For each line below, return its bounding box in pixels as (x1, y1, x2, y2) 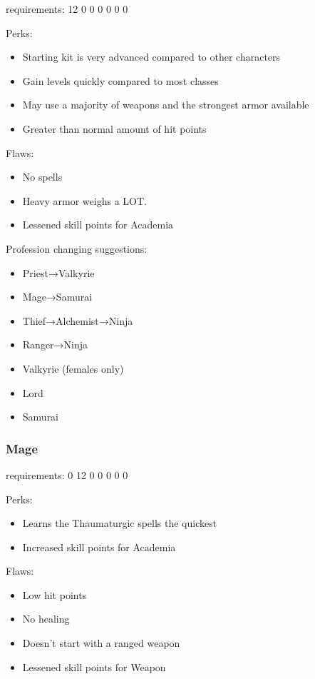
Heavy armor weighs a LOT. (22, 193, 147, 208)
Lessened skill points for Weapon (22, 659, 166, 674)
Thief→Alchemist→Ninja (22, 313, 133, 328)
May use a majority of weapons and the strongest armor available (22, 97, 309, 112)
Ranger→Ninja (22, 337, 88, 352)
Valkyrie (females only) (22, 361, 124, 376)
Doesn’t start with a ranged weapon (22, 635, 180, 650)
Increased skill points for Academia (22, 539, 176, 554)
